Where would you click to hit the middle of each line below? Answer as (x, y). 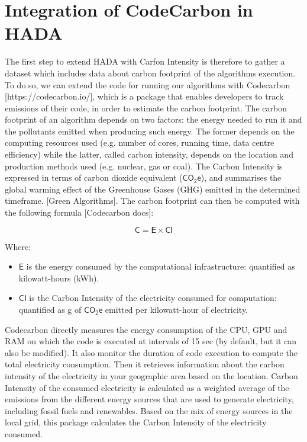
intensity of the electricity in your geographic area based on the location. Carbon (151, 375)
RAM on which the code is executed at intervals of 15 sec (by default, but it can (151, 341)
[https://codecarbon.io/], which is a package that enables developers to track (144, 96)
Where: (18, 246)
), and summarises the (241, 177)
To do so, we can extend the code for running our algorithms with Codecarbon (148, 84)
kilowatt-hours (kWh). (59, 278)
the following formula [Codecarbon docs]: (79, 212)
